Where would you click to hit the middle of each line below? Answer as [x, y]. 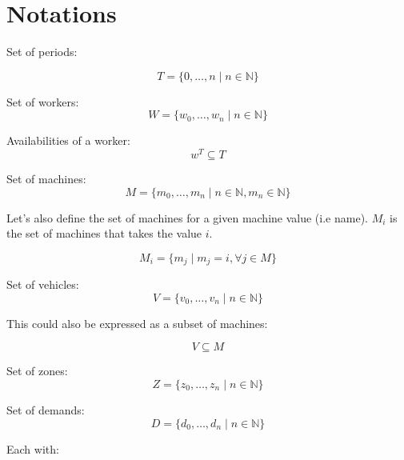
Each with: [33, 448]
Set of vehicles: [43, 284]
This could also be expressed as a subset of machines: [137, 323]
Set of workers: [43, 101]
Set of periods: [42, 52]
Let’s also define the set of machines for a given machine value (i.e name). [187, 217]
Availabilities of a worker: [68, 140]
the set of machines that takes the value [104, 233]
